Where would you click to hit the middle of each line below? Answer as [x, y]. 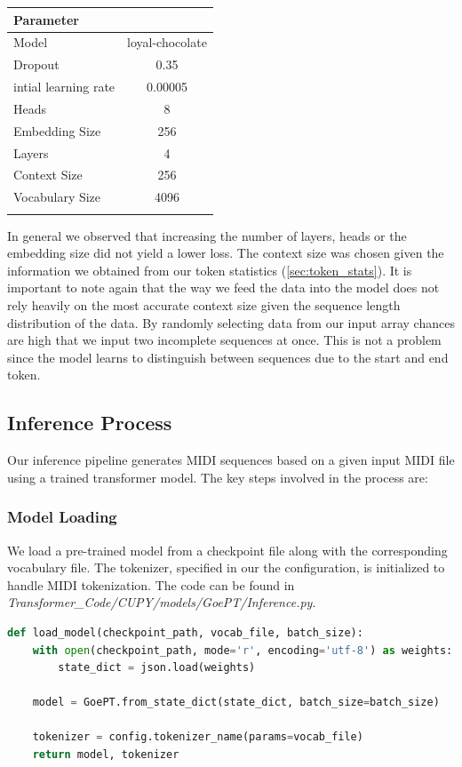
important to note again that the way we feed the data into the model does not [223, 288]
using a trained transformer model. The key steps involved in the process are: [218, 477]
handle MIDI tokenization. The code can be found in [151, 584]
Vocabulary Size [57, 197]
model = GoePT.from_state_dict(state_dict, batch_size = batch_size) [236, 703]
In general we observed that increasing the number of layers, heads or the [207, 235]
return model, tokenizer [106, 755]
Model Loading [62, 517]
